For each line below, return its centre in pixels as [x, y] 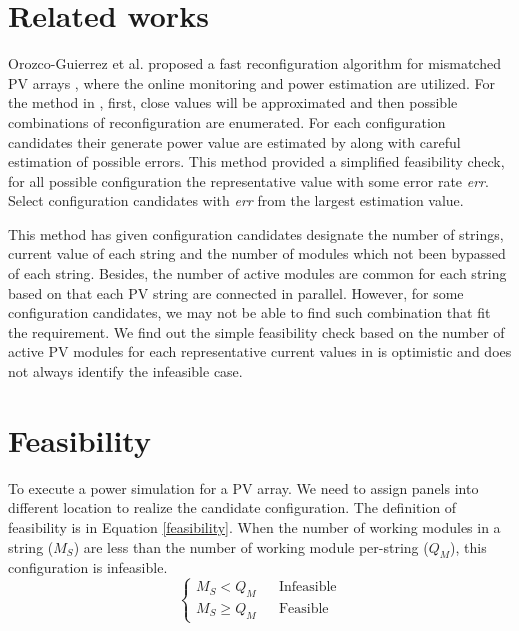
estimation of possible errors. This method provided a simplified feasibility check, [256, 161]
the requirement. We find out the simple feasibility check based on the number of [256, 331]
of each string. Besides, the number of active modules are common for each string [257, 273]
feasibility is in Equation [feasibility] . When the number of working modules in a [254, 526]
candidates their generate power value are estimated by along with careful [234, 141]
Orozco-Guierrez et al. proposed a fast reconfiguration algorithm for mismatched [254, 63]
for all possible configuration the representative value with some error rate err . [248, 180]
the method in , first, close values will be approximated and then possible [233, 102]
